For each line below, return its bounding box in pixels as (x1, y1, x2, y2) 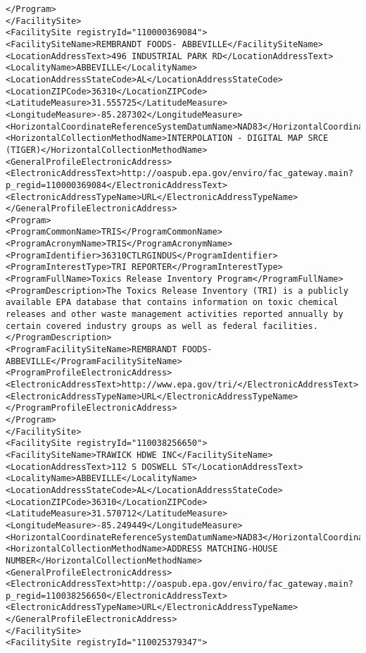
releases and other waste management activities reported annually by (6, 309, 343, 320)
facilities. (263, 321, 318, 331)
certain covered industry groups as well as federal (6, 321, 258, 331)
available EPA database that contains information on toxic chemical (6, 297, 339, 308)
